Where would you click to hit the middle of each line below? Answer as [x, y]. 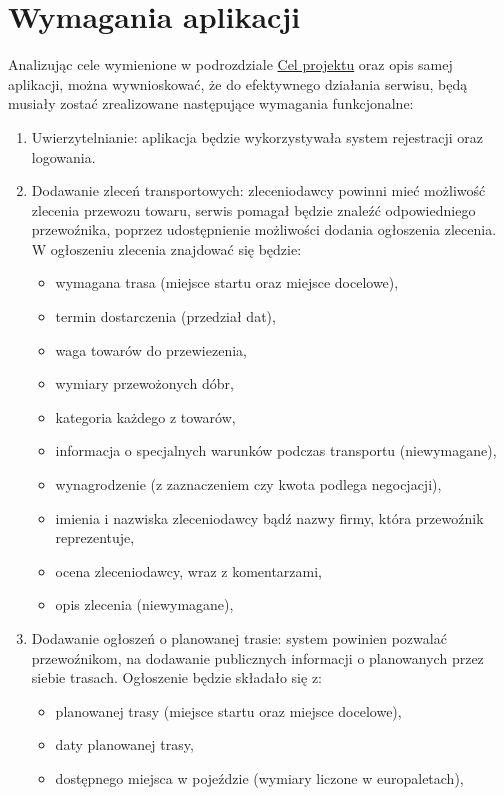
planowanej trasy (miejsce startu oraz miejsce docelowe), [228, 710]
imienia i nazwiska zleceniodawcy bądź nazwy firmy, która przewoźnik [269, 517]
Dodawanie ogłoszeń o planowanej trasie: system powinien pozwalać [239, 638]
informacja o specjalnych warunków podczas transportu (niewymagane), [276, 450]
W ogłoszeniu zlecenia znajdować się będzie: [166, 248]
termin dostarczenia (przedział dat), [165, 316]
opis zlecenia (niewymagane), [144, 604]
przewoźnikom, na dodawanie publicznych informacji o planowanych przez [257, 657]
